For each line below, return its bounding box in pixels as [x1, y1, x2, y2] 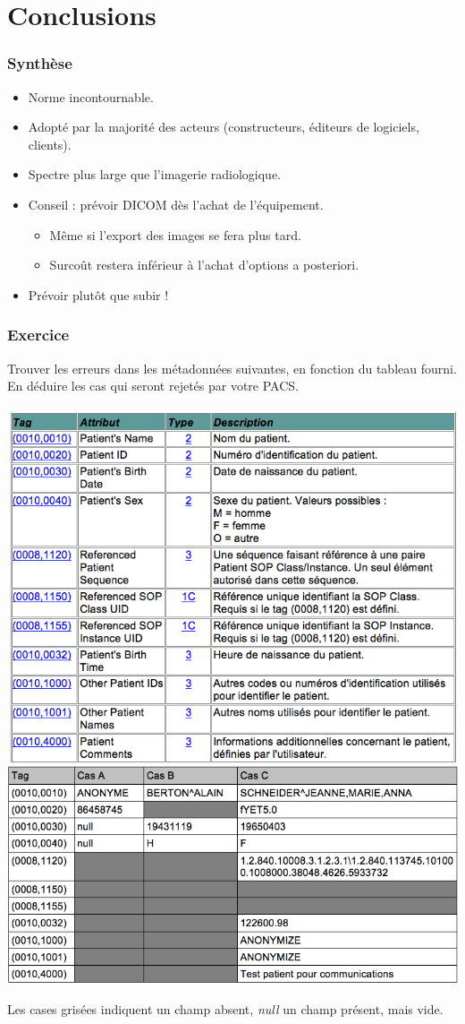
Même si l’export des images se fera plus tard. [49, 225, 301, 244]
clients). [28, 134, 72, 153]
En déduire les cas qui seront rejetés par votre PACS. [7, 376, 299, 395]
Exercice [7, 323, 70, 346]
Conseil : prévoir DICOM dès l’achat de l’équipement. [28, 194, 324, 213]
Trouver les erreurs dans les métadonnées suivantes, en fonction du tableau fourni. [7, 358, 457, 377]
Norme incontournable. [28, 87, 154, 106]
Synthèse [7, 52, 72, 74]
